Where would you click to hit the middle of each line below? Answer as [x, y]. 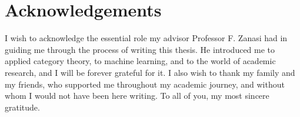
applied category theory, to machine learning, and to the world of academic [140, 61]
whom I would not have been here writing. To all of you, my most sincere [137, 96]
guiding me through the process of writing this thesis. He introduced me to [140, 49]
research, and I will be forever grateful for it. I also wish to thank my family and [150, 72]
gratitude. [22, 107]
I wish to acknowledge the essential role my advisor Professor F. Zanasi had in [146, 38]
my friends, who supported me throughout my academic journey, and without [145, 84]
